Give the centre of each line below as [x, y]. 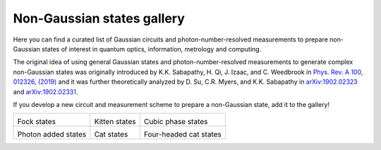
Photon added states [52, 135]
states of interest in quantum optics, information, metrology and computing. [151, 49]
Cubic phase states [176, 122]
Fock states [37, 122]
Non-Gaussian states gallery [99, 18]
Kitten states [115, 122]
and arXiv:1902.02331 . [46, 92]
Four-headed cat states [183, 135]
